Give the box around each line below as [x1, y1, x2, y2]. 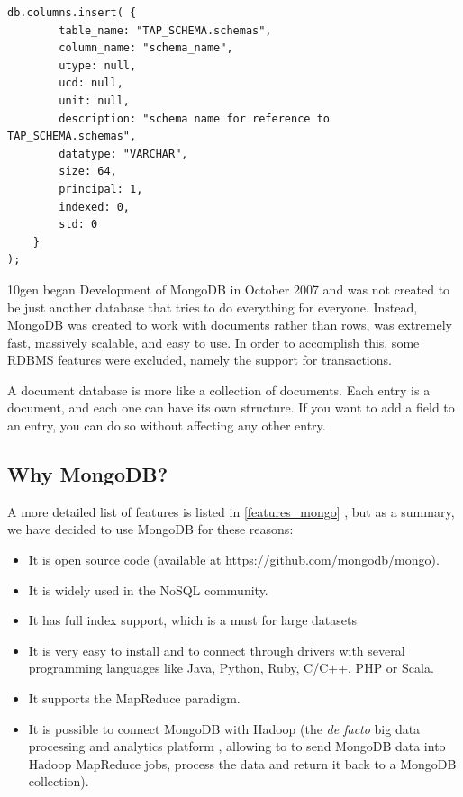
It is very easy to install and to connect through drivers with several [28, 640, 405, 659]
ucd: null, [59, 77, 123, 90]
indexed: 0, [59, 200, 131, 213]
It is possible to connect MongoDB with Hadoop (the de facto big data [28, 719, 421, 738]
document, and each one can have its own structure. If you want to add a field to [7, 398, 455, 417]
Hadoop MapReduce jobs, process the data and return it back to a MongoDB [28, 754, 457, 773]
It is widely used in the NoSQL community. [28, 580, 268, 599]
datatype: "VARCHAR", [59, 147, 188, 160]
